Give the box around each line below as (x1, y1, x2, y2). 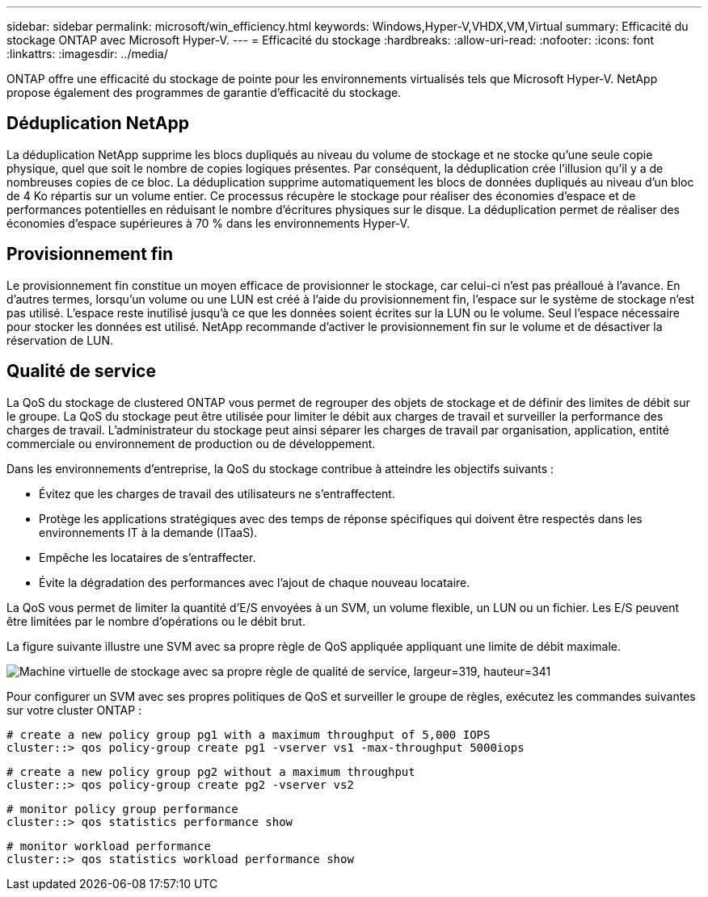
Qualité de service (6, 361, 156, 382)
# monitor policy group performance (6, 802, 238, 815)
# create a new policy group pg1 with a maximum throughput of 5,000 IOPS (6, 727, 491, 741)
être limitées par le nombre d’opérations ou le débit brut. (6, 614, 306, 628)
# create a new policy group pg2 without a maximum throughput (6, 765, 415, 778)
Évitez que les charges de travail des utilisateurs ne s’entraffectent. (39, 486, 395, 501)
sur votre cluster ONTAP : (6, 702, 142, 717)
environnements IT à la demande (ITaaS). (39, 525, 258, 539)
